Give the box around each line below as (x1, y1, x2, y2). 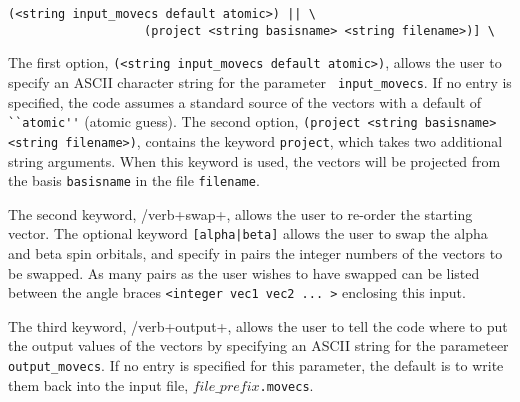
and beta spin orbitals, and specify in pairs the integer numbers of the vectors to (8, 243, 503, 264)
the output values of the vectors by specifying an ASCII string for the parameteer (8, 335, 509, 356)
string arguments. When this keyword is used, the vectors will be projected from (8, 150, 501, 171)
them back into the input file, (8, 374, 189, 395)
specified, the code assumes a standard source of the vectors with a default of (8, 91, 482, 112)
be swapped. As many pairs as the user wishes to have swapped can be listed (8, 262, 480, 283)
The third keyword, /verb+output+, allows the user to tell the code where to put (8, 315, 508, 336)
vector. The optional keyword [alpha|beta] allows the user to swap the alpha (8, 223, 488, 244)
